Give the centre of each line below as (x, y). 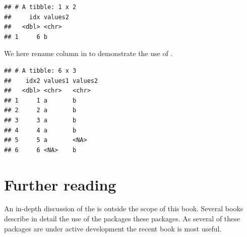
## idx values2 (37, 17)
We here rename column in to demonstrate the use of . (88, 53)
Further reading (60, 184)
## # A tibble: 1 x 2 (40, 7)
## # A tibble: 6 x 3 (40, 70)
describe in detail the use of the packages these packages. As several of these (122, 219)
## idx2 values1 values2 (51, 81)
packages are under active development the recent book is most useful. (113, 228)
